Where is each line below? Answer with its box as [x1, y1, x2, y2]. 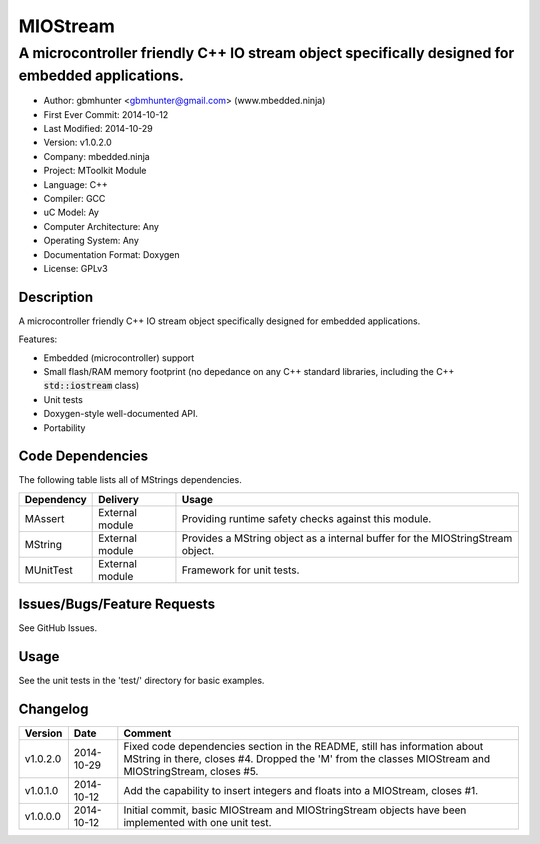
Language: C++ [43, 178, 109, 190]
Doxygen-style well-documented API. [43, 408, 199, 420]
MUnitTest [24, 563, 74, 577]
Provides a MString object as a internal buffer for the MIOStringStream [181, 531, 513, 545]
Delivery [98, 492, 140, 506]
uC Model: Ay [43, 206, 100, 219]
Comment [123, 726, 172, 740]
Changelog [18, 701, 89, 718]
